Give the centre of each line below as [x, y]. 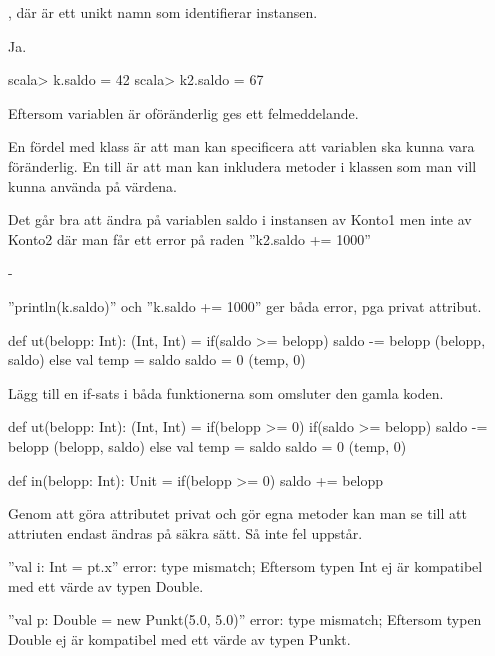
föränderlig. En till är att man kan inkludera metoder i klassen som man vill [242, 165]
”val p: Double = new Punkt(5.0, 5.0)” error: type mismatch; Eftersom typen [245, 619]
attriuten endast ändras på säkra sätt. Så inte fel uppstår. [185, 532]
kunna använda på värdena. [92, 185]
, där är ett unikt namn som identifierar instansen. [163, 12]
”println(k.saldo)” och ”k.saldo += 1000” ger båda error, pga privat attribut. [245, 305]
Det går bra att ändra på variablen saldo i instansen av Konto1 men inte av [240, 219]
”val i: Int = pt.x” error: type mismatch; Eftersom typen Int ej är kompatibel [245, 566]
